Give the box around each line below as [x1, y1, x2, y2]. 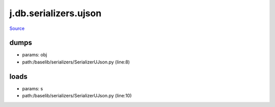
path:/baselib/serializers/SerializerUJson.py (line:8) [22, 59, 130, 65]
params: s [22, 85, 43, 91]
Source [9, 25, 25, 31]
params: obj [22, 52, 47, 58]
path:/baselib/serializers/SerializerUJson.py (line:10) [22, 93, 132, 99]
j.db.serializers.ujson [9, 8, 102, 19]
